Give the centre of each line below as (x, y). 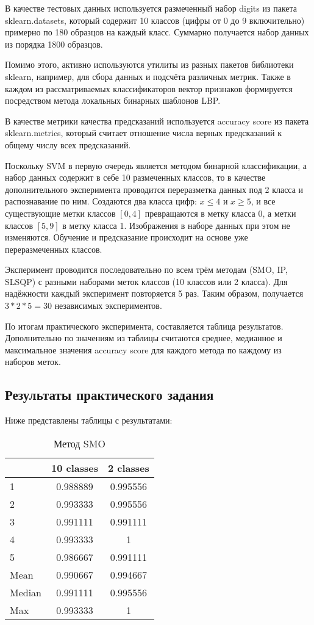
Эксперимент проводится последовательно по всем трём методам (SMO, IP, (146, 269)
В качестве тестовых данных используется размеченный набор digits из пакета (151, 8)
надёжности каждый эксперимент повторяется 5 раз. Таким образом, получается (154, 293)
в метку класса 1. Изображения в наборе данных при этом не (176, 225)
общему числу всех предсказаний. (68, 144)
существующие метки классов (60, 213)
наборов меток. (33, 362)
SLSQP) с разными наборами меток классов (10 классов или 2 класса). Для (146, 281)
